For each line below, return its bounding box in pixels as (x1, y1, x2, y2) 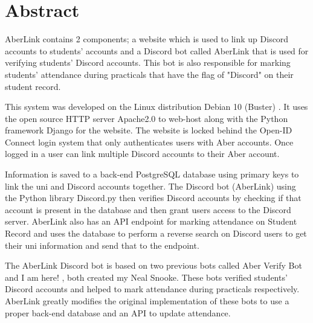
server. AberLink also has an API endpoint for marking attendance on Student (5, 215, 297, 228)
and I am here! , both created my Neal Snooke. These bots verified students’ (5, 270, 288, 283)
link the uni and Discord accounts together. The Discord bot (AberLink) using (5, 179, 296, 192)
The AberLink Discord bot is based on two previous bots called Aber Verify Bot (5, 259, 302, 272)
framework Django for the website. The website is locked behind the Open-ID (5, 124, 292, 136)
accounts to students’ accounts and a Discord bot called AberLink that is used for (5, 44, 309, 57)
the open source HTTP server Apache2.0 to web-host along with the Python (5, 112, 288, 124)
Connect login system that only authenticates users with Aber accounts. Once (5, 135, 294, 148)
